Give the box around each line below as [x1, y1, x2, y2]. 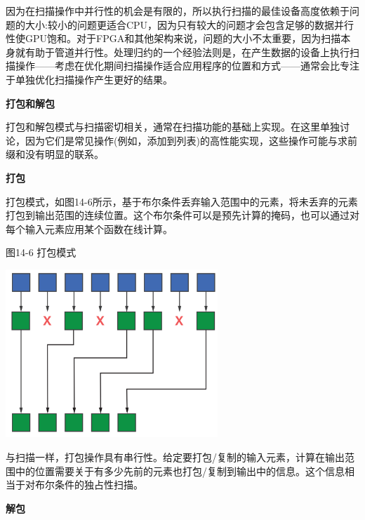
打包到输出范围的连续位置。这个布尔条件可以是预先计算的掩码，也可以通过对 [6, 208, 359, 222]
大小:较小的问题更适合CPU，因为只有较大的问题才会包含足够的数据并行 [25, 17, 354, 32]
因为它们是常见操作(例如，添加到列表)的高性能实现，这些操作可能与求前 [25, 133, 357, 147]
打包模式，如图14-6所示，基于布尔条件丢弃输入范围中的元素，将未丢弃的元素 [6, 194, 358, 208]
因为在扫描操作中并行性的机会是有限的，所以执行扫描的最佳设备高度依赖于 [6, 4, 350, 18]
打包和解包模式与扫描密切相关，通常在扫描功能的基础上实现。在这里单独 [6, 119, 340, 134]
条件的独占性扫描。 [54, 477, 143, 492]
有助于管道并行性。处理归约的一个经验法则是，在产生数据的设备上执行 [25, 44, 350, 59]
